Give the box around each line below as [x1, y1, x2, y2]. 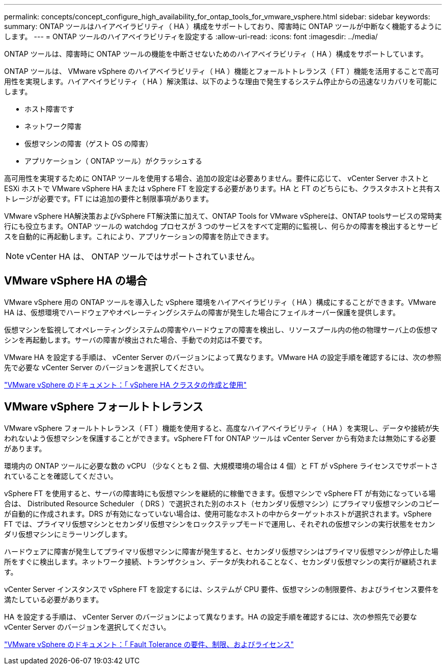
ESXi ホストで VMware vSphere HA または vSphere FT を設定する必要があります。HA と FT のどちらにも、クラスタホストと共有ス [4, 184, 441, 193]
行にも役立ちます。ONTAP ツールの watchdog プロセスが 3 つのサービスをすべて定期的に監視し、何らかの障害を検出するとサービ [4, 222, 438, 230]
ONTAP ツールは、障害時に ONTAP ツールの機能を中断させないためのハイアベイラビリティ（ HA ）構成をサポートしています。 [4, 49, 428, 58]
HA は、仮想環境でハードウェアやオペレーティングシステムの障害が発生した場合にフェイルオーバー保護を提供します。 [4, 307, 400, 317]
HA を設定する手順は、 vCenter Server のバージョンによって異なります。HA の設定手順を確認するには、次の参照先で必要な [4, 612, 417, 621]
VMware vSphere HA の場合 [4, 274, 147, 288]
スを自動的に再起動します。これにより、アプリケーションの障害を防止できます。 [4, 232, 273, 241]
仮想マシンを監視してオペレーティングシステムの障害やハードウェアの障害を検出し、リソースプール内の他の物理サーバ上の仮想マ [4, 325, 438, 334]
